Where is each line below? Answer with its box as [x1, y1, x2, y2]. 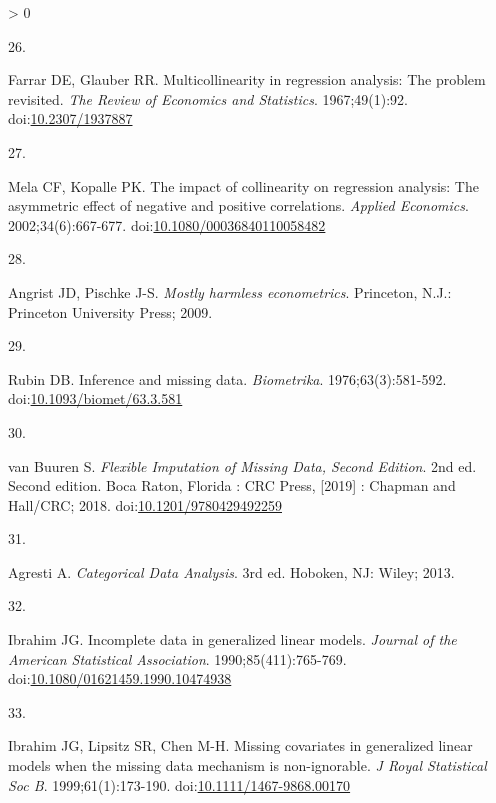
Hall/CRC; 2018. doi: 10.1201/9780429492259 [8, 494, 282, 515]
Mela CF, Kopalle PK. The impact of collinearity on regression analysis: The [8, 175, 479, 196]
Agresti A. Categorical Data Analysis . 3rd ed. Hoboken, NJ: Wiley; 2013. [8, 561, 455, 582]
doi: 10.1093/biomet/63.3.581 [8, 388, 183, 409]
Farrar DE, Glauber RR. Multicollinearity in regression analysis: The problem [8, 69, 486, 90]
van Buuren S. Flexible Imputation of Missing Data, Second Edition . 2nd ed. [8, 455, 477, 476]
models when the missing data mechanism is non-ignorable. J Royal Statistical [8, 755, 487, 776]
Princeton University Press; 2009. [8, 301, 213, 322]
